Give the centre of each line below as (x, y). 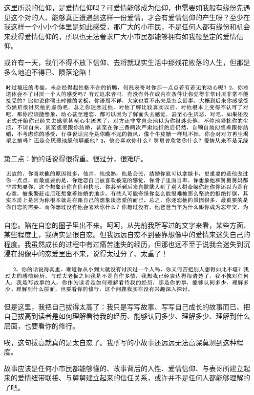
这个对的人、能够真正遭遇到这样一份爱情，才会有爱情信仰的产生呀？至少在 (130, 17)
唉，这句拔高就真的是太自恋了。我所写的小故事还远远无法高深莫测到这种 (120, 342)
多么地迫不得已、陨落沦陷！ (48, 72)
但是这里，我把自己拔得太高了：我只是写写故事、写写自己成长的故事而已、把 (127, 306)
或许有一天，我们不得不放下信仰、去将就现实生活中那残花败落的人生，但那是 (127, 62)
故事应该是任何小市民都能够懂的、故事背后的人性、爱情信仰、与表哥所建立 (124, 368)
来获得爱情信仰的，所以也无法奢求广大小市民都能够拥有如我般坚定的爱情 (120, 36)
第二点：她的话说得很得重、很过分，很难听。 (76, 158)
